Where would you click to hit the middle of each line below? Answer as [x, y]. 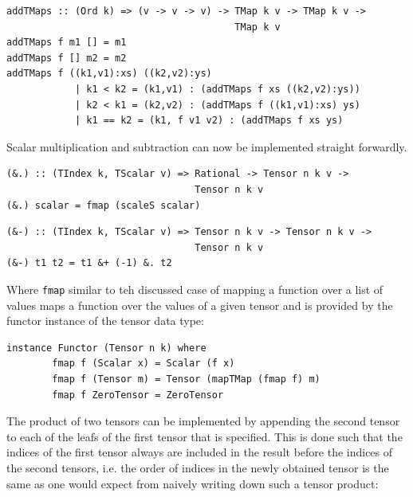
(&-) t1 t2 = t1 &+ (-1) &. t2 [89, 263]
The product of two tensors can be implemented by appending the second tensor [203, 421]
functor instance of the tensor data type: [105, 321]
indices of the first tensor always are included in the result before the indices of [200, 452]
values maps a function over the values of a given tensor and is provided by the [200, 305]
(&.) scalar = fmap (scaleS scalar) [104, 205]
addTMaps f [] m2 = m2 [67, 58]
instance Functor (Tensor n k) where [106, 348]
